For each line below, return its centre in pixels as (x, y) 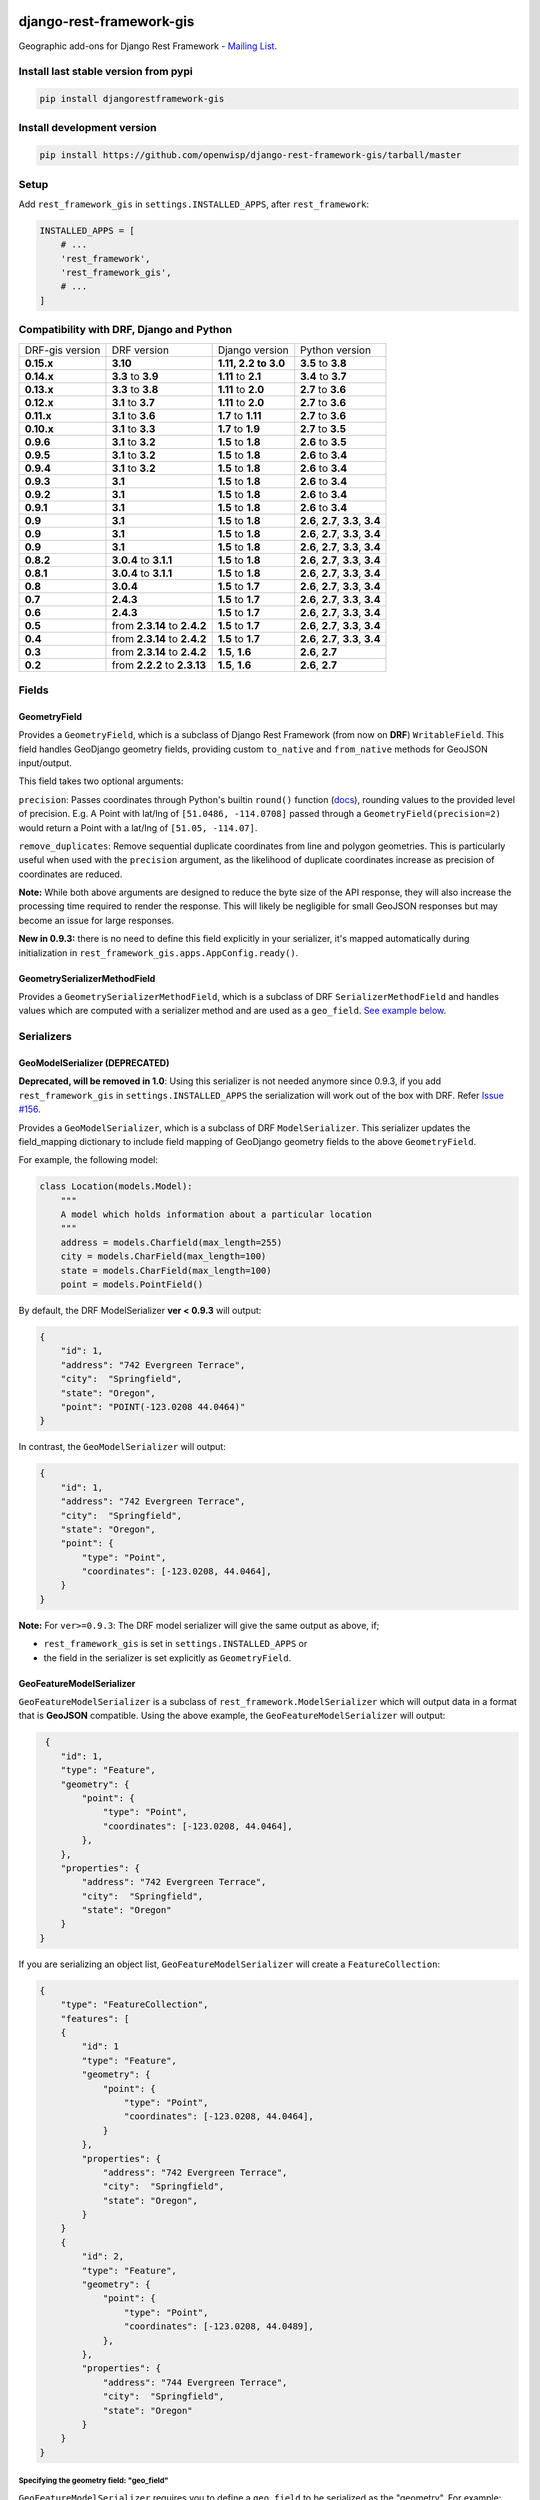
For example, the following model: (88, 1160)
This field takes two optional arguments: (101, 781)
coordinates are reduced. (70, 874)
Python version (336, 350)
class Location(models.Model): (116, 1186)
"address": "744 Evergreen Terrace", (195, 2382)
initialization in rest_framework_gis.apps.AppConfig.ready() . (158, 952)
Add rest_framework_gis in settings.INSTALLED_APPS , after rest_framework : (194, 204)
